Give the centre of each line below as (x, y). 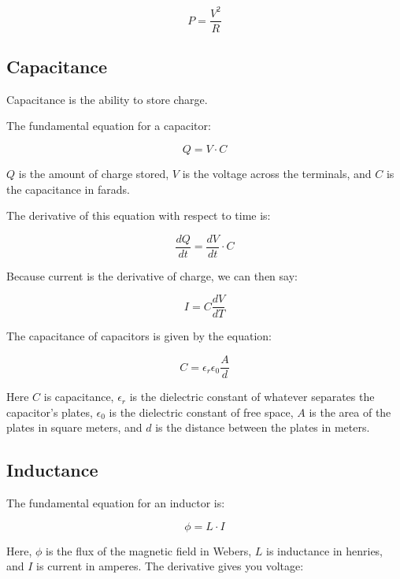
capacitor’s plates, (50, 412)
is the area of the (350, 412)
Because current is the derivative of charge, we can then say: (152, 275)
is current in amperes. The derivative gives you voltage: (170, 566)
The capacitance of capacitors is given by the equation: (139, 336)
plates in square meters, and (74, 427)
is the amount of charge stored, (94, 173)
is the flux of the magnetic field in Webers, (149, 550)
